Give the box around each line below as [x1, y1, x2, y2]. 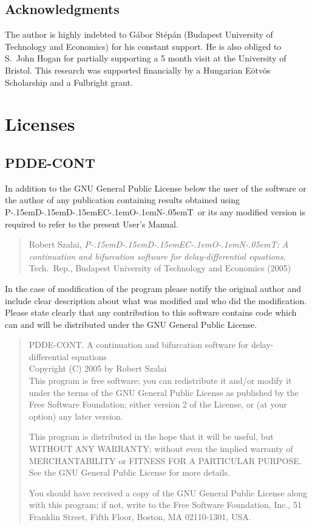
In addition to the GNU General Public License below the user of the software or [5, 181, 307, 194]
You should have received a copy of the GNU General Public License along [29, 486, 307, 499]
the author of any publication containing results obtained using [5, 193, 240, 206]
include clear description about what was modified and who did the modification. [5, 294, 307, 307]
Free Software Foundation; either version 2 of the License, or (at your [29, 398, 287, 411]
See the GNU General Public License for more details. [29, 466, 230, 479]
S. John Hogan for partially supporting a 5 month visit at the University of [5, 52, 287, 64]
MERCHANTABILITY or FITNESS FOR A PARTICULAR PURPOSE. [29, 454, 302, 467]
